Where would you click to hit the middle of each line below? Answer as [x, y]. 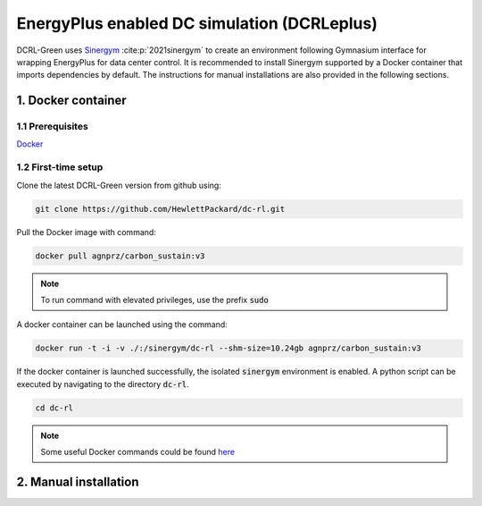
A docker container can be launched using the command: [122, 325]
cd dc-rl [54, 408]
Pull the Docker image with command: [86, 232]
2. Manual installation [78, 481]
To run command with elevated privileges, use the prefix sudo [155, 299]
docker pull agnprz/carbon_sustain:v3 [120, 256]
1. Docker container [71, 101]
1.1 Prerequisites [52, 127]
